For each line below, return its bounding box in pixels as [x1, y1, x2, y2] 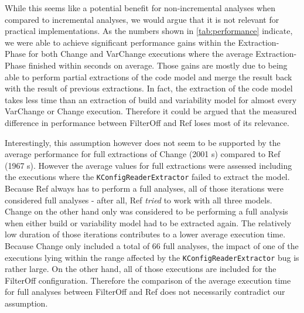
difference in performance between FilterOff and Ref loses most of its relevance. [5, 116, 289, 128]
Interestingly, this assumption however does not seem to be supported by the [5, 136, 281, 148]
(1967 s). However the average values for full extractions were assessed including [5, 159, 292, 171]
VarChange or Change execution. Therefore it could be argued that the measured [5, 105, 297, 117]
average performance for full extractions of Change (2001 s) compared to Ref [5, 148, 281, 160]
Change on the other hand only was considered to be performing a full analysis [5, 205, 288, 217]
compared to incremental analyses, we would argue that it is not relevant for [5, 13, 279, 25]
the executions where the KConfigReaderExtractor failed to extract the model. [5, 171, 290, 183]
